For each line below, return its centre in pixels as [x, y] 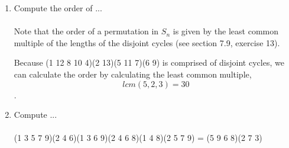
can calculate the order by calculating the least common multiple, [133, 74]
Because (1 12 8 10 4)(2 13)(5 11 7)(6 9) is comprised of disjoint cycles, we [149, 62]
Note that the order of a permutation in [86, 31]
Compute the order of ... [58, 8]
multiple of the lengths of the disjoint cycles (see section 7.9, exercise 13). [147, 42]
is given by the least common [225, 31]
